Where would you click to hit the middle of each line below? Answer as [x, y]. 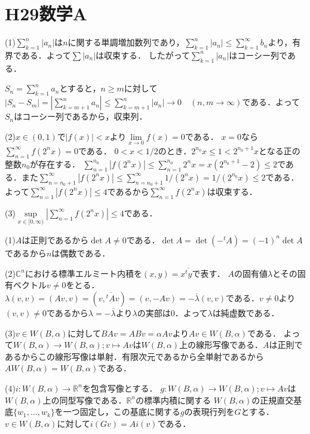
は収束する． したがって [143, 55]
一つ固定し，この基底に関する [122, 412]
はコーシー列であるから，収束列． [81, 116]
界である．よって [38, 55]
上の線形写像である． [221, 345]
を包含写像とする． [120, 388]
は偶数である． [81, 253]
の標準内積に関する [174, 400]
